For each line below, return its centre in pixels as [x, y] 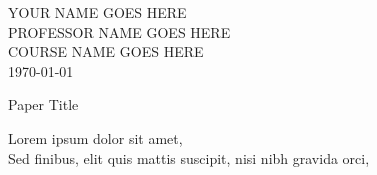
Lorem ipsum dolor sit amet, [95, 137]
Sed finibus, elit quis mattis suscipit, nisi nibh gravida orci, [189, 157]
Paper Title [43, 104]
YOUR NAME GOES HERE [97, 12]
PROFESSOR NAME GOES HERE [119, 31]
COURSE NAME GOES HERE [106, 51]
